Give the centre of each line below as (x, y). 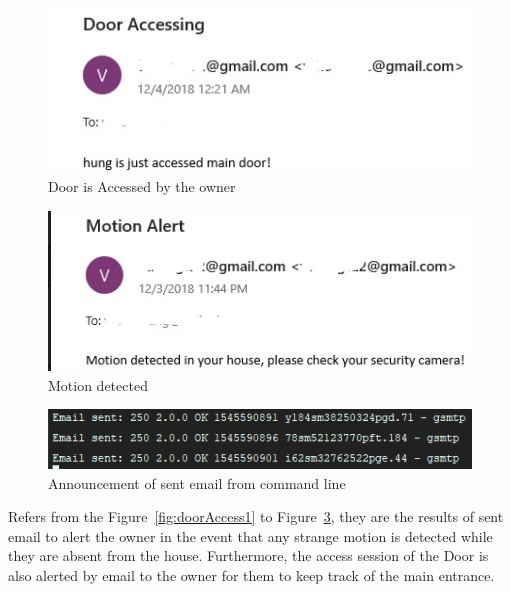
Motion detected (98, 384)
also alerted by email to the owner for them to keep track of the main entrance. (251, 574)
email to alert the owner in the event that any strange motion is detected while (250, 535)
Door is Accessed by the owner (142, 186)
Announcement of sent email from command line (197, 482)
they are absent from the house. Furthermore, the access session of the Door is (248, 555)
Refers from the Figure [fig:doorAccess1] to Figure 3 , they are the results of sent (256, 516)
